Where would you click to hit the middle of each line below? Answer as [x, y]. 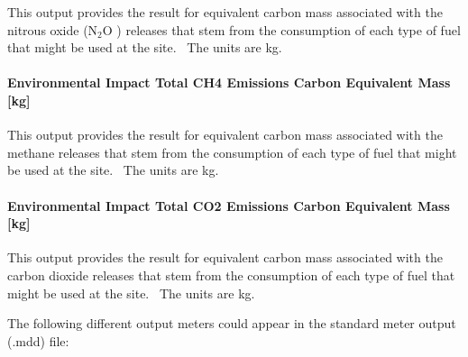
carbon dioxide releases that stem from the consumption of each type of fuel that [231, 275]
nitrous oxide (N [53, 29]
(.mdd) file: [38, 340]
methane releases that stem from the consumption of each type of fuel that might [232, 152]
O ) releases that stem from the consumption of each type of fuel [281, 29]
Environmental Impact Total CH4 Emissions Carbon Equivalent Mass [229, 82]
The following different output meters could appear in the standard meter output [232, 323]
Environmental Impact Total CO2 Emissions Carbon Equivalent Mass [229, 205]
